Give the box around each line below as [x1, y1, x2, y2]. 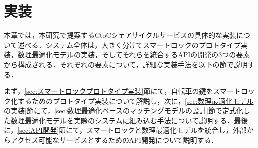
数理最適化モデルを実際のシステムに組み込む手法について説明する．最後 [10, 115, 248, 125]
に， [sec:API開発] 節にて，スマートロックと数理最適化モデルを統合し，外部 [4, 125, 247, 135]
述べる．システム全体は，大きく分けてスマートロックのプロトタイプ [17, 39, 241, 50]
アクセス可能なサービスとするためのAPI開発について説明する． [10, 135, 218, 145]
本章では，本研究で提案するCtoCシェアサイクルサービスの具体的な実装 [4, 30, 236, 40]
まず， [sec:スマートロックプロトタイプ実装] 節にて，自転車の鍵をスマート [4, 86, 241, 96]
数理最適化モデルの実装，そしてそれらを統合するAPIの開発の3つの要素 [17, 49, 250, 60]
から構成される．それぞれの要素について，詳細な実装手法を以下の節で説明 [4, 59, 248, 69]
